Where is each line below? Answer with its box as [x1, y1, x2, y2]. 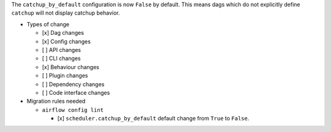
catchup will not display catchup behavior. [11, 9, 120, 16]
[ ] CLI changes [42, 55, 81, 62]
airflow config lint [42, 106, 104, 113]
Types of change [26, 20, 70, 28]
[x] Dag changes [42, 29, 84, 37]
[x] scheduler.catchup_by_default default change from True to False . [57, 115, 249, 122]
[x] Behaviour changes [42, 63, 99, 70]
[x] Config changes [42, 37, 91, 45]
